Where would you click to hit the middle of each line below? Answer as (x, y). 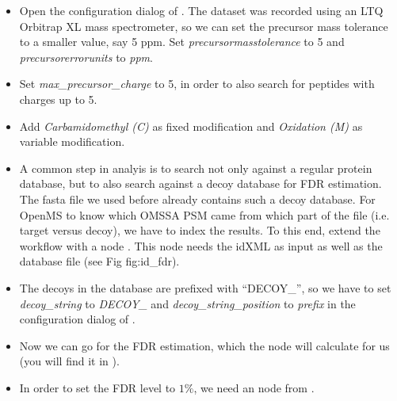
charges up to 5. (58, 99)
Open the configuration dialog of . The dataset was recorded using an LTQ (201, 10)
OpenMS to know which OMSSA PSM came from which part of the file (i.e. (204, 214)
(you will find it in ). (69, 361)
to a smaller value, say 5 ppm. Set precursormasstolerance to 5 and (182, 42)
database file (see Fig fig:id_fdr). (99, 261)
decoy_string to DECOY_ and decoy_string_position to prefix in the (187, 303)
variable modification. (72, 141)
